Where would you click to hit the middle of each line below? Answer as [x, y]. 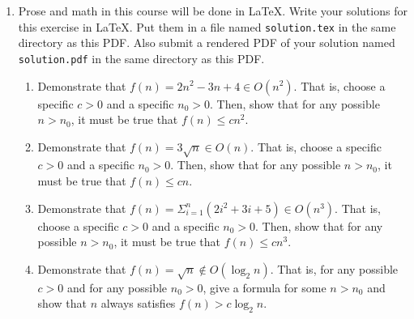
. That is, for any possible [334, 268]
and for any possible [117, 287]
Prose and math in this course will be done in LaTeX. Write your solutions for [213, 11]
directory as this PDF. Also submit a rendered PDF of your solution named [207, 43]
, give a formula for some [265, 287]
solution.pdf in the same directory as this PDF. [141, 58]
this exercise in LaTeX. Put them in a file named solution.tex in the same [207, 26]
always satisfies [138, 303]
